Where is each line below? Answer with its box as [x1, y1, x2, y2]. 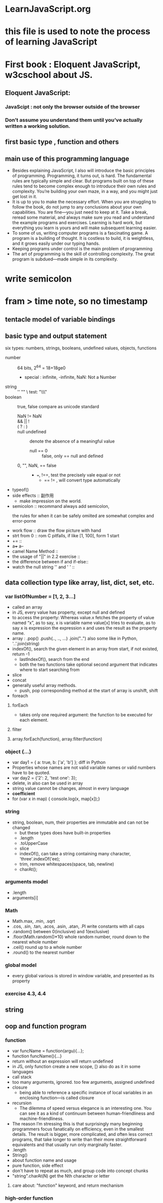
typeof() [12, 487, 29, 493]
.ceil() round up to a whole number [12, 944, 82, 950]
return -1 [12, 651, 30, 657]
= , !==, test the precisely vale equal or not [36, 472, 121, 478]
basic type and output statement [5, 332, 107, 340]
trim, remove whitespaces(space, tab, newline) [19, 861, 114, 867]
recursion [12, 1100, 32, 1106]
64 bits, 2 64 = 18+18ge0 [17, 364, 66, 371]
